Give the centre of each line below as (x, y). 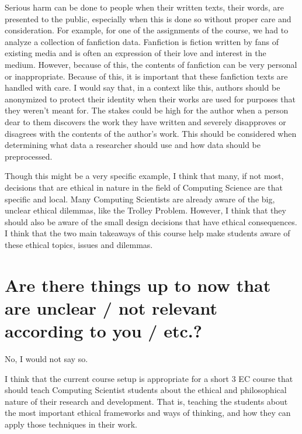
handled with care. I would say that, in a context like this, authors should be (143, 87)
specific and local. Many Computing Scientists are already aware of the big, (140, 199)
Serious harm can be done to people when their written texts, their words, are (145, 7)
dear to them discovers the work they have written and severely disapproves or (145, 121)
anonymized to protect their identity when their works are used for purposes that (150, 99)
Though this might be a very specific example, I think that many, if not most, (144, 176)
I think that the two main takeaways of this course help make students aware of (147, 233)
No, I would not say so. (46, 358)
